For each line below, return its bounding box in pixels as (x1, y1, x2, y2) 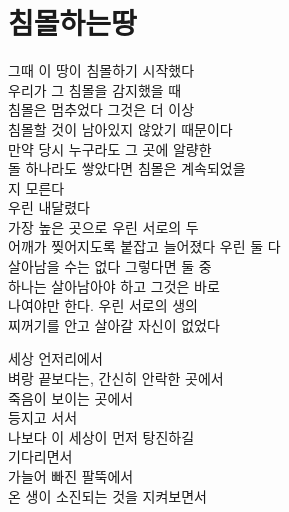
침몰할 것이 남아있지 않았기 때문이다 (8, 118, 233, 139)
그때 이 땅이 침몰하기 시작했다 (8, 60, 195, 81)
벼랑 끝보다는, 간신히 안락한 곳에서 (8, 368, 224, 389)
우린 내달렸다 (8, 197, 90, 218)
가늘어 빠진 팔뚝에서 (8, 466, 134, 486)
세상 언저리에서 (8, 348, 103, 369)
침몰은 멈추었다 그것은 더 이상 (8, 99, 195, 120)
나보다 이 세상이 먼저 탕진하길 (8, 426, 195, 447)
